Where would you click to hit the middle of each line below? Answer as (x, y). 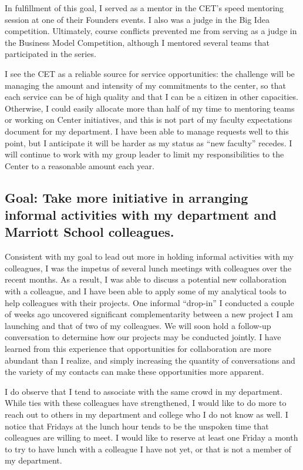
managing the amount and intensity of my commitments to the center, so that (145, 85)
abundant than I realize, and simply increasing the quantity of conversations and (150, 360)
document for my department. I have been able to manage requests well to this (147, 131)
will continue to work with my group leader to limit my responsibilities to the (144, 154)
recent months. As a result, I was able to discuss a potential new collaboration (146, 279)
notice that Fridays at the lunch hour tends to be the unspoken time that (137, 426)
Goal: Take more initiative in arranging (127, 197)
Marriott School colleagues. (90, 232)
